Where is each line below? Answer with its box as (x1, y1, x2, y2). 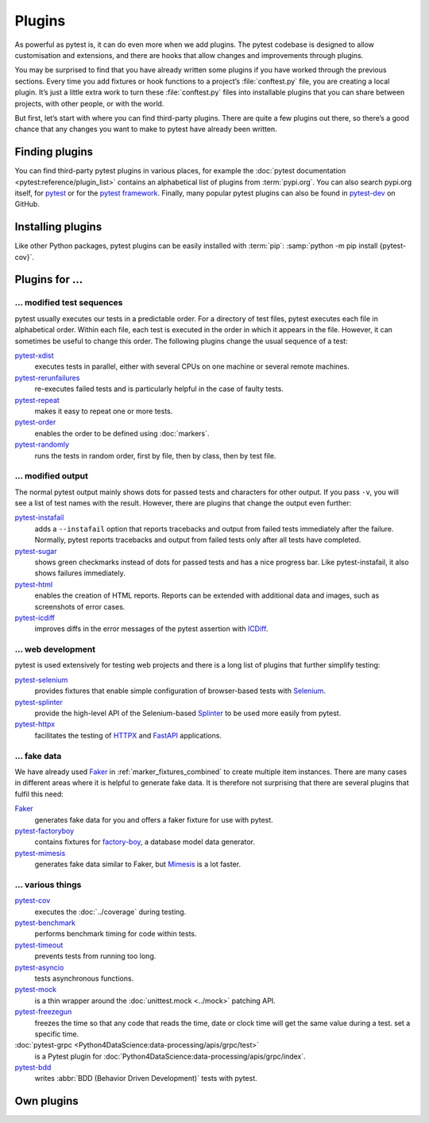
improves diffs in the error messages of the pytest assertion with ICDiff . (34, 624, 269, 633)
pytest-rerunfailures (14, 373, 80, 382)
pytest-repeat (14, 395, 60, 405)
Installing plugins (14, 220, 102, 234)
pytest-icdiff (14, 613, 56, 622)
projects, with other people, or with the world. (14, 99, 164, 108)
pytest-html (14, 579, 53, 589)
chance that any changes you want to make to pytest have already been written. (14, 124, 277, 134)
